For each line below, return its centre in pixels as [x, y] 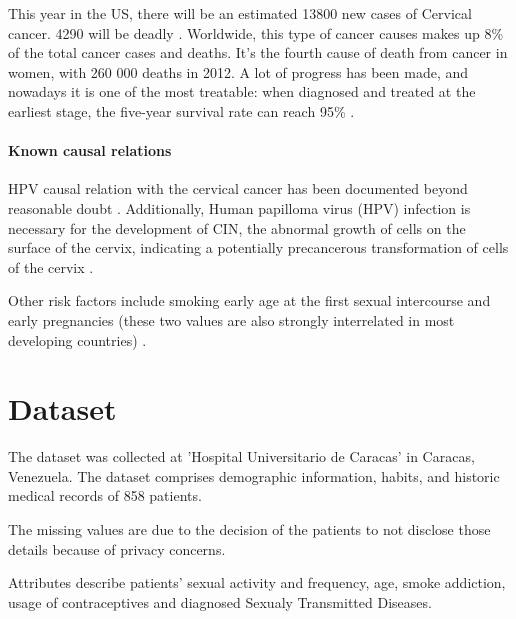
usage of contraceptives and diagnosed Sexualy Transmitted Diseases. [220, 601]
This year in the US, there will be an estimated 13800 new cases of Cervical [240, 13]
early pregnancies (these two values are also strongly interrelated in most [231, 319]
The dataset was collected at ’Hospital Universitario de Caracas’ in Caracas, [241, 456]
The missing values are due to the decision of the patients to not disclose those [249, 529]
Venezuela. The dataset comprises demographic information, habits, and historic [254, 475]
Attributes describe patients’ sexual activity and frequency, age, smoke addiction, [257, 582]
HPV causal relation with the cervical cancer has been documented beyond [238, 188]
